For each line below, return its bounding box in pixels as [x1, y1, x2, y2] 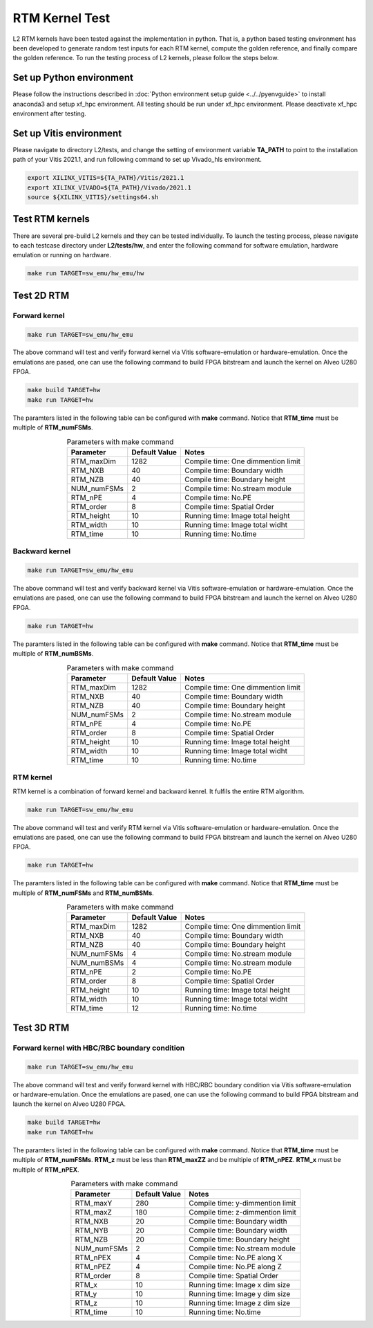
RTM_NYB [75, 1226, 108, 1235]
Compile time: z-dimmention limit [189, 1208, 296, 1217]
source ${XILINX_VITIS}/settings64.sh [27, 194, 159, 201]
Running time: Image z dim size [189, 1298, 291, 1308]
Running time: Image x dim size [189, 1280, 290, 1290]
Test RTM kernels [12, 213, 90, 225]
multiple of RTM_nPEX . [12, 1165, 79, 1174]
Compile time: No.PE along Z [189, 1262, 283, 1272]
